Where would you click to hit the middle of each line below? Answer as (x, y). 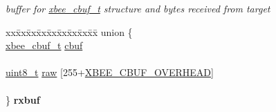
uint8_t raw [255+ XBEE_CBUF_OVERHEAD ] (110, 72)
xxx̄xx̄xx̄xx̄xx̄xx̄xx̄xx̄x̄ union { (69, 31)
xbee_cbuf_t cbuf (44, 45)
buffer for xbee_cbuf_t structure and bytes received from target (138, 8)
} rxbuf (23, 99)
